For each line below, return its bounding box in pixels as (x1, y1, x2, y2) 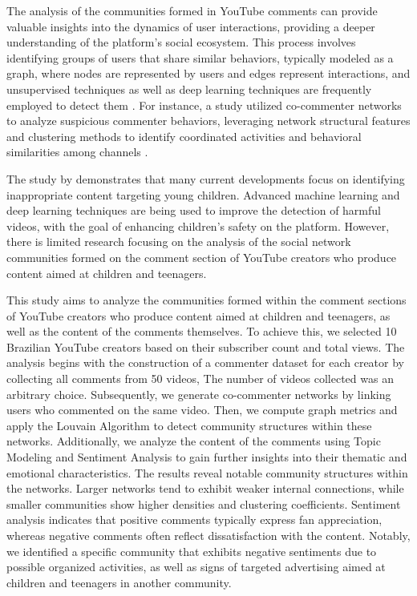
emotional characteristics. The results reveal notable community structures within (6, 464, 408, 481)
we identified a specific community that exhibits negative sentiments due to (6, 542, 377, 559)
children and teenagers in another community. (6, 574, 232, 590)
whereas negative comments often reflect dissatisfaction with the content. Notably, (6, 527, 411, 543)
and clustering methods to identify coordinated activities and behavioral (6, 127, 362, 144)
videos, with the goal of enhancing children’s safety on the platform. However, (6, 217, 390, 234)
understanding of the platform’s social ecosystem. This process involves (6, 34, 356, 50)
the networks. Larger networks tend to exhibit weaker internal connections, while (6, 480, 404, 497)
